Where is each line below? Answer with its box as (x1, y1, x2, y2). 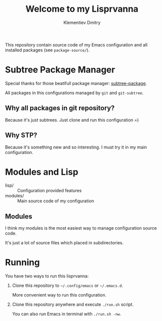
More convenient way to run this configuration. (12, 292, 106, 298)
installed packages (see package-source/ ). (5, 47, 90, 53)
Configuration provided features (17, 188, 82, 193)
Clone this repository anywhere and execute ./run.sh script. (12, 301, 134, 307)
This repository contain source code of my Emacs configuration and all (5, 42, 148, 47)
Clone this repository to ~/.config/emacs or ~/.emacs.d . (12, 282, 123, 289)
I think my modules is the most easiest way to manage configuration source (5, 225, 157, 231)
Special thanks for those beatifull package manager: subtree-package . (5, 80, 147, 86)
